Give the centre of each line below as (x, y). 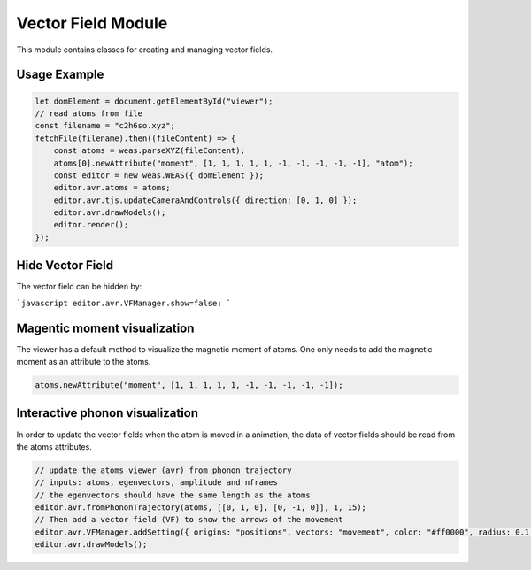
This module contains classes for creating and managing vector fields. (145, 50)
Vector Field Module (92, 23)
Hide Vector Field (65, 266)
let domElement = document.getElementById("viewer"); (154, 101)
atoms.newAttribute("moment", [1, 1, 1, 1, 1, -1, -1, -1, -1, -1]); (189, 385)
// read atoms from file (89, 113)
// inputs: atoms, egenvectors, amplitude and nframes (156, 483)
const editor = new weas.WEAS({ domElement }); (159, 175)
